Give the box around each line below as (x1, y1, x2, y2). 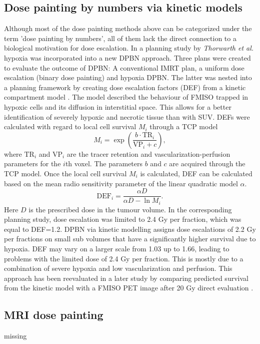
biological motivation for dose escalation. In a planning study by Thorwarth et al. (4, 43, 254, 53)
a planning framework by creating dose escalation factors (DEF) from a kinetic (4, 82, 246, 92)
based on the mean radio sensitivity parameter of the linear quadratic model (4, 178, 238, 188)
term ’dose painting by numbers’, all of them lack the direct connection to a (4, 33, 236, 43)
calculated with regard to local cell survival (4, 121, 136, 132)
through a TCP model (149, 121, 218, 132)
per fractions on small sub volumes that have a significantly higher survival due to (4, 233, 256, 244)
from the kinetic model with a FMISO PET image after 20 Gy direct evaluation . (4, 282, 253, 293)
